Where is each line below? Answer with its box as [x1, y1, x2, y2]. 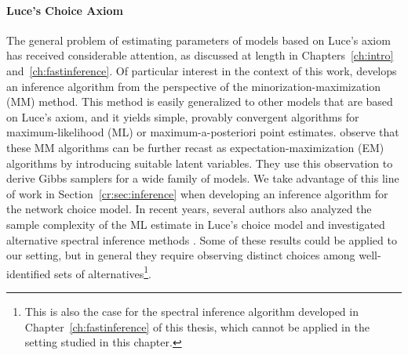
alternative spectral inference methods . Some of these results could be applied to [6, 231, 397, 248]
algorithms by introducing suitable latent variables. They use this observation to [6, 154, 393, 171]
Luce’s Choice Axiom [6, 2, 123, 18]
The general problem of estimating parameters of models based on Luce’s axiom [6, 31, 391, 48]
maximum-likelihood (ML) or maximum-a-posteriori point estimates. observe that [6, 124, 399, 140]
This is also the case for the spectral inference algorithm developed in [24, 302, 359, 319]
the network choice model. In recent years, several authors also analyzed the [6, 201, 372, 217]
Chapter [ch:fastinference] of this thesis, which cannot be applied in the [24, 318, 370, 335]
